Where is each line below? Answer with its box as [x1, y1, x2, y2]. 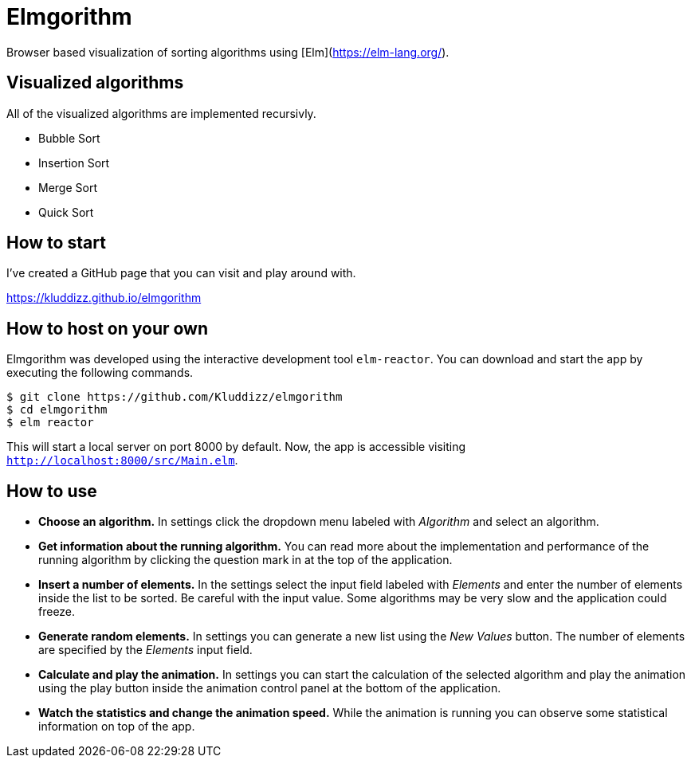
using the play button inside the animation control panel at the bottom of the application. [38, 681, 501, 695]
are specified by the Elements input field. [38, 643, 253, 657]
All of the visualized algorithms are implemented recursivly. [6, 106, 316, 120]
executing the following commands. [6, 366, 194, 380]
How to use [6, 480, 97, 501]
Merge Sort [38, 180, 97, 194]
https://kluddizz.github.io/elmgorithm [6, 291, 202, 305]
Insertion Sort [38, 155, 110, 170]
